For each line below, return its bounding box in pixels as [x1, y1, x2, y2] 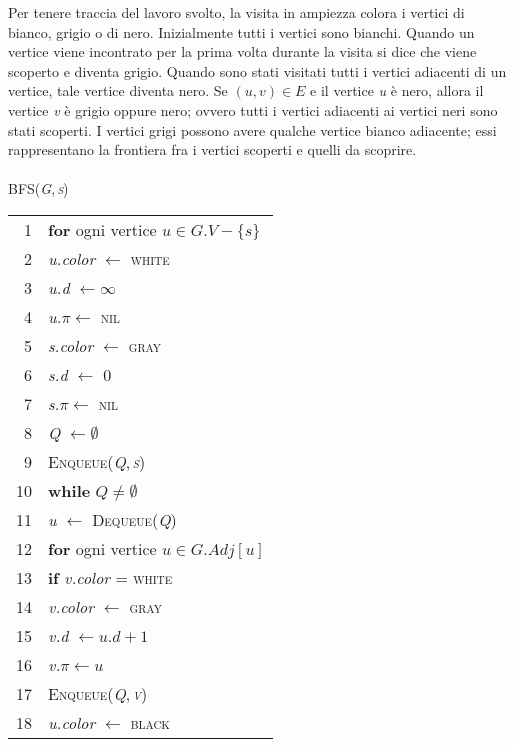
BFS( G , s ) [8, 178, 69, 199]
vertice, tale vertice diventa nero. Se [8, 80, 228, 101]
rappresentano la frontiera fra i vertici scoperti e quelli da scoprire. [8, 139, 417, 160]
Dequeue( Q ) [92, 507, 177, 531]
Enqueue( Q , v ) [48, 681, 148, 705]
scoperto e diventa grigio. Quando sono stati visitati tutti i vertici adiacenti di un [8, 60, 507, 81]
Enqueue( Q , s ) [48, 449, 146, 473]
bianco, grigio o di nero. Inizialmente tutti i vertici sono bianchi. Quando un [8, 21, 475, 42]
